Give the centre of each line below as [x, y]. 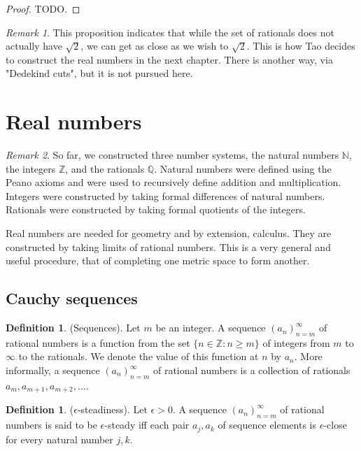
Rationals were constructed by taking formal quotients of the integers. [156, 209]
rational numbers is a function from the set [98, 342]
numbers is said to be [51, 425]
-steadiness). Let [112, 409]
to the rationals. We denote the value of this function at [139, 356]
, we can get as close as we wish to [155, 46]
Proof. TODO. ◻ [43, 8]
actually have [34, 46]
